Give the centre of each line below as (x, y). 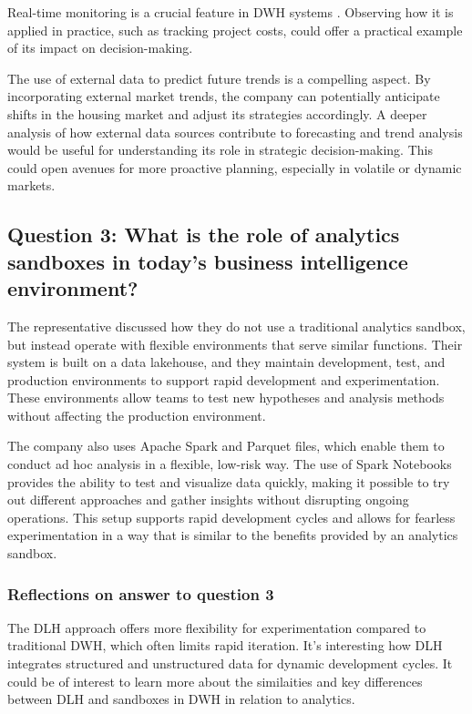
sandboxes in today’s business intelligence (208, 261)
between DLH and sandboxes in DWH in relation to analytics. (181, 699)
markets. (31, 185)
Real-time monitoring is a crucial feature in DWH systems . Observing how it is (231, 12)
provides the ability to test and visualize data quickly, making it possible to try (229, 481)
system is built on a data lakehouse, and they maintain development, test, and (226, 362)
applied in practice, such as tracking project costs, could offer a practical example (235, 30)
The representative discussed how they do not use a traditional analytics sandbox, (236, 326)
